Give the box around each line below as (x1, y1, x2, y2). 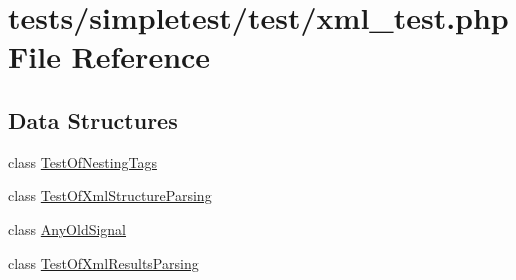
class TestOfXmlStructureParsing (8, 185, 212, 206)
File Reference (8, 36, 211, 77)
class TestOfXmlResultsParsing (8, 252, 199, 273)
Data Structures (8, 104, 178, 135)
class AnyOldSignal (8, 218, 127, 239)
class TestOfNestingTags (8, 151, 157, 172)
